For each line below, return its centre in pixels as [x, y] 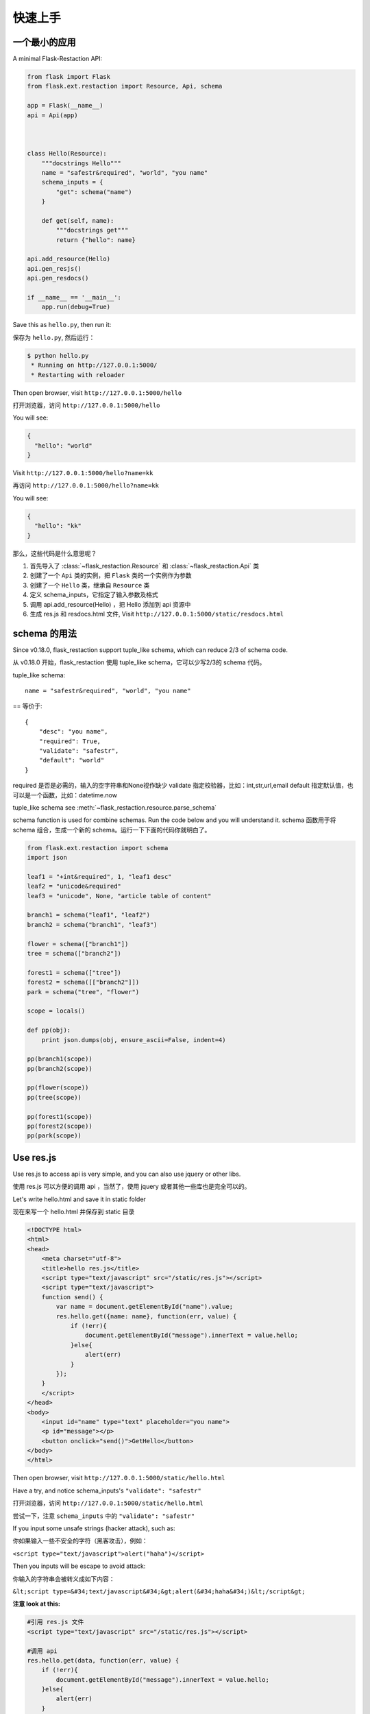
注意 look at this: [37, 1604]
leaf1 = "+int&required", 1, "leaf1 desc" [99, 877]
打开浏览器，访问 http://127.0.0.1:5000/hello [86, 405]
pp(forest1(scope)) [60, 1116]
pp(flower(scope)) [58, 1088]
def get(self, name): [78, 220]
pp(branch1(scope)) [60, 1059]
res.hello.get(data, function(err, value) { [103, 1660]
